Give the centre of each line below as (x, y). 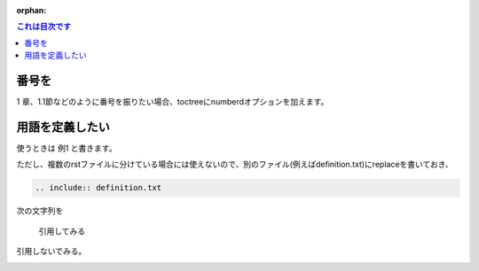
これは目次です (43, 27)
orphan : (31, 10)
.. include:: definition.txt (98, 188)
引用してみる (62, 231)
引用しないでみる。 (51, 252)
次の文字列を (40, 211)
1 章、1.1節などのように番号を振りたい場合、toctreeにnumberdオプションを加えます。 (173, 102)
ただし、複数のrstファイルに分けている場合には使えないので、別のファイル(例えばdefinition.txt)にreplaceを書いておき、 (235, 165)
